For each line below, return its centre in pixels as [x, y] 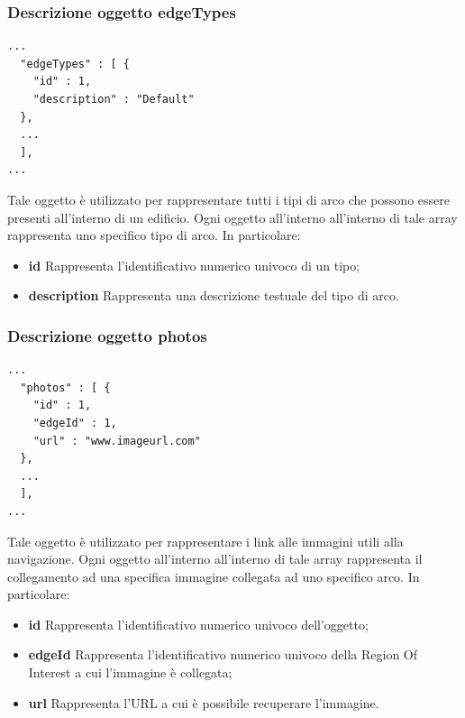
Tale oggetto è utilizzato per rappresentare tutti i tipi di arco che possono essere [228, 199]
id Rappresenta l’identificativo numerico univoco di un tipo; [194, 265]
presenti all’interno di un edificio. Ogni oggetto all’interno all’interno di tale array [232, 217]
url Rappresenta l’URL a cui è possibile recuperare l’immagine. [204, 702]
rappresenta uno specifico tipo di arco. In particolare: [154, 235]
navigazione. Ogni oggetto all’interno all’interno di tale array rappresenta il [215, 559]
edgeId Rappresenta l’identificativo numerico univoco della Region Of [223, 654]
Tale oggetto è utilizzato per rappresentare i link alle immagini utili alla [205, 541]
